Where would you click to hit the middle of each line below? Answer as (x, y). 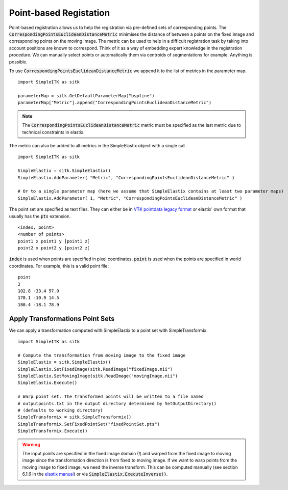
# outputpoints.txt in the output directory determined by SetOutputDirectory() (117, 403)
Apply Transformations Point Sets (62, 318)
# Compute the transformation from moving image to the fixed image (102, 355)
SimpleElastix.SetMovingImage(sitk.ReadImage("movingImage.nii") (98, 376)
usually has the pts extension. (40, 216)
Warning (31, 444)
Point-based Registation (60, 13)
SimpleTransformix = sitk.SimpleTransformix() (75, 417)
